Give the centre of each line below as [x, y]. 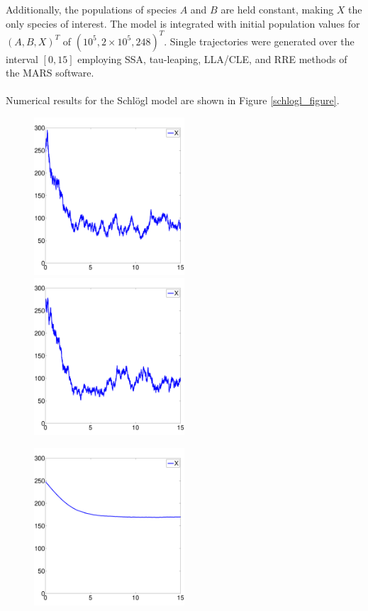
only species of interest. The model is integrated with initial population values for [183, 23]
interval [22, 58]
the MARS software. [50, 73]
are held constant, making [277, 9]
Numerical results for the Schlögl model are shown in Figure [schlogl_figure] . [173, 100]
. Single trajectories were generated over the [259, 41]
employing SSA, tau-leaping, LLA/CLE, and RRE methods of [212, 58]
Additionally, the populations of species [91, 9]
